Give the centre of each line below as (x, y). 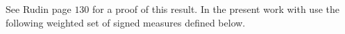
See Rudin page (39, 9)
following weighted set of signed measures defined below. (126, 22)
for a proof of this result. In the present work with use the (216, 9)
